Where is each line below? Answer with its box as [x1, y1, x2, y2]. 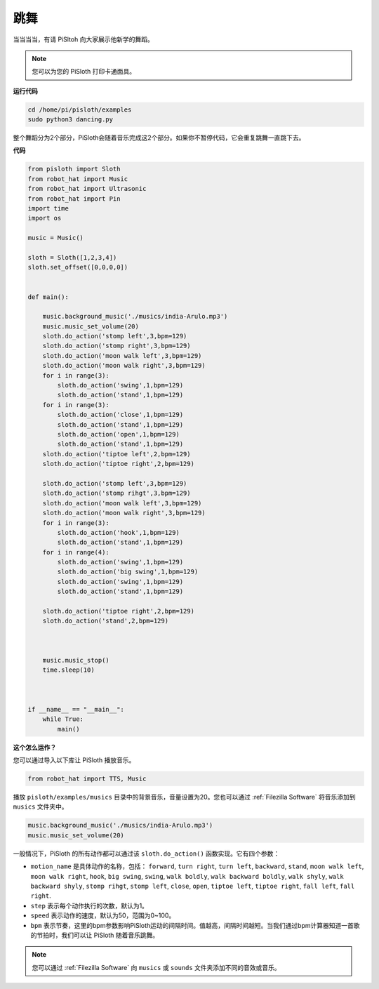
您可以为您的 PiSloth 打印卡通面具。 [32, 67, 136, 76]
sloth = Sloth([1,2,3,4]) [27, 253, 117, 261]
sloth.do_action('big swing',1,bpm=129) [57, 568, 199, 576]
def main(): [27, 293, 69, 301]
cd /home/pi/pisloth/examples [27, 105, 132, 114]
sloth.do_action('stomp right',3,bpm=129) [42, 342, 191, 350]
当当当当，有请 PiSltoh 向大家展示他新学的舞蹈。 [13, 35, 154, 44]
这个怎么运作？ [13, 743, 56, 751]
